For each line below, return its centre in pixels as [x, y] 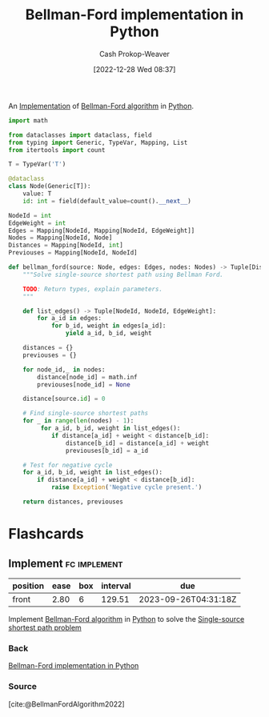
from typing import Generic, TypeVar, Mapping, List [98, 142]
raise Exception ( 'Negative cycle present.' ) [126, 487]
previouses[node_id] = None [84, 385]
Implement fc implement [66, 563]
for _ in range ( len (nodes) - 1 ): [78, 421]
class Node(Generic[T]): [50, 186]
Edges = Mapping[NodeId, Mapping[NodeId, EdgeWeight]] [102, 230]
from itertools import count [57, 150]
